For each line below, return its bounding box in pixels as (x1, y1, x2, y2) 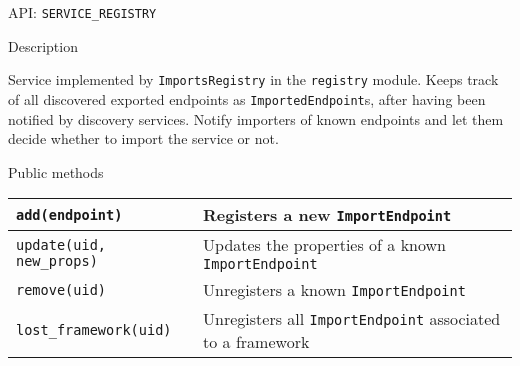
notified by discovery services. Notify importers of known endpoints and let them (8, 108, 504, 129)
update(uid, (16, 236, 107, 253)
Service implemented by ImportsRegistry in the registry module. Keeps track (8, 69, 499, 90)
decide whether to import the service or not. (8, 128, 279, 149)
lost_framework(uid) (16, 322, 172, 339)
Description (8, 35, 78, 56)
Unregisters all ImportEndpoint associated (203, 307, 501, 331)
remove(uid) (16, 281, 107, 298)
